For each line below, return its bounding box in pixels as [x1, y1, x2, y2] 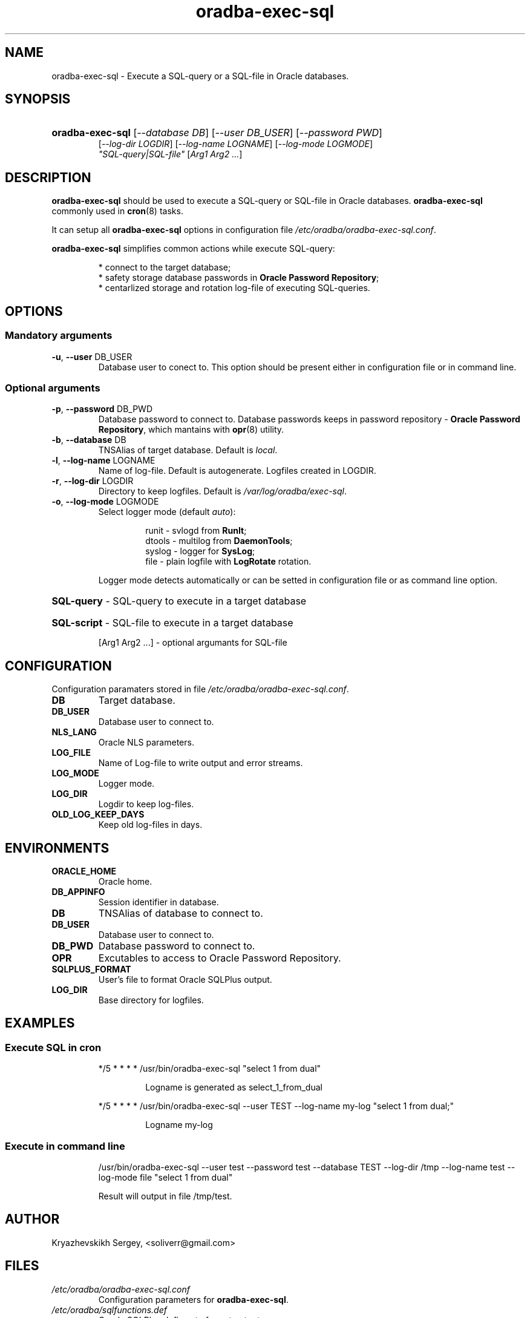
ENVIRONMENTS [5, 840, 110, 856]
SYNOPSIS [5, 91, 71, 107]
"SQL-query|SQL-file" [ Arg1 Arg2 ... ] [98, 149, 243, 160]
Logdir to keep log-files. [98, 799, 194, 810]
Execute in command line [5, 1139, 125, 1152]
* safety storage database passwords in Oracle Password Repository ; [98, 272, 379, 283]
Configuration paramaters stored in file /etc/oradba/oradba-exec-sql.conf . [51, 684, 349, 695]
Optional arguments [5, 381, 100, 394]
